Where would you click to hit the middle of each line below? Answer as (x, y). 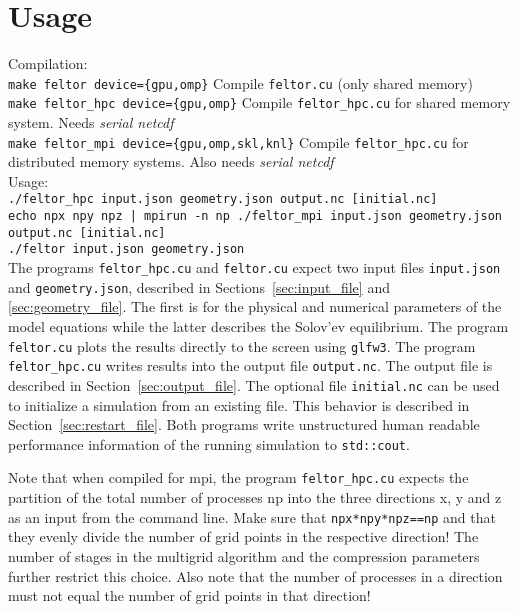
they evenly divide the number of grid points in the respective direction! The (243, 536)
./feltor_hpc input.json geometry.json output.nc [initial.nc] (223, 199)
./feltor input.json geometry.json (126, 249)
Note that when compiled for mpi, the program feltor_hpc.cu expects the (238, 477)
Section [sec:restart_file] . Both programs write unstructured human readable (244, 424)
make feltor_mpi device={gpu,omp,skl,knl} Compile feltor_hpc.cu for (238, 141)
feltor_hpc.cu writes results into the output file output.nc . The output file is (250, 365)
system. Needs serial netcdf (91, 122)
